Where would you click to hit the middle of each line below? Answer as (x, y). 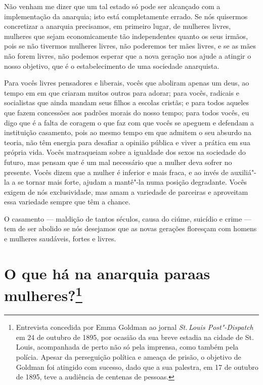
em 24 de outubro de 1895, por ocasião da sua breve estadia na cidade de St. (135, 337)
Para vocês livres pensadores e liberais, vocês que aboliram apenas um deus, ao (127, 83)
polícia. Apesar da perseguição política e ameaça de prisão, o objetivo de (128, 357)
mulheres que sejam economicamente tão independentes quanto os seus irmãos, (126, 36)
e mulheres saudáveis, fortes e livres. (60, 239)
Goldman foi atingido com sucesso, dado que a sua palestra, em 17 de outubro (137, 367)
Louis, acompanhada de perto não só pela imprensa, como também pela (127, 347)
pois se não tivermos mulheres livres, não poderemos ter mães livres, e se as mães (130, 46)
